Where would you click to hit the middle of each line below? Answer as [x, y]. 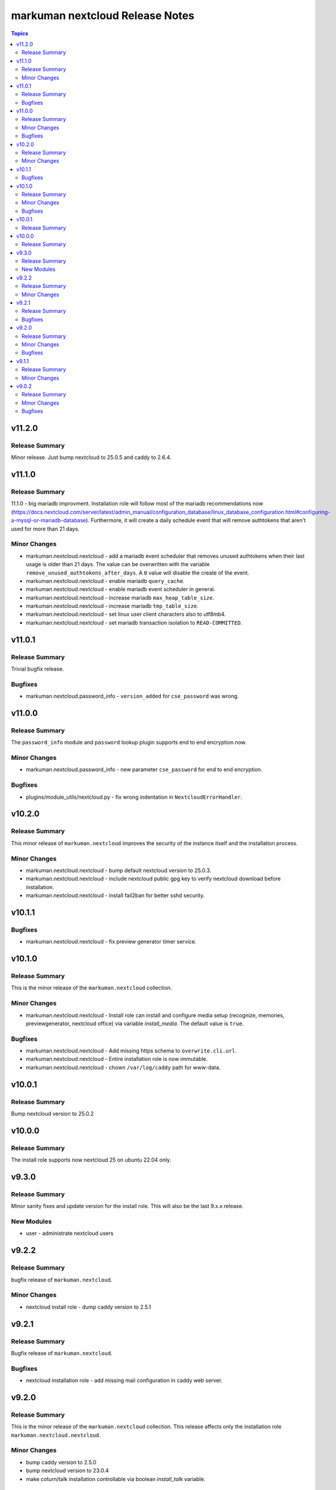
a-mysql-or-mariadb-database [49, 520]
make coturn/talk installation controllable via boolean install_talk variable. [116, 1479]
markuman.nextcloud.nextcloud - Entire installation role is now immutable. [117, 1059]
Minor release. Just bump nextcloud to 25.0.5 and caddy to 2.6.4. [91, 457]
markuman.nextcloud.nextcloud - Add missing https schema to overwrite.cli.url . [131, 1051]
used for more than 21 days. [45, 529]
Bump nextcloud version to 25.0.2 [52, 1114]
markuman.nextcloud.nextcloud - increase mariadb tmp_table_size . [112, 606]
